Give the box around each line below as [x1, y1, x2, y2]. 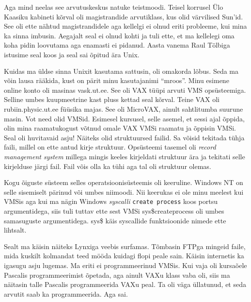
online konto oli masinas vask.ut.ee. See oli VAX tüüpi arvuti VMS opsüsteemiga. [4, 84, 246, 95]
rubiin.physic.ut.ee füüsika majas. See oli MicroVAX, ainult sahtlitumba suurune [4, 103, 243, 114]
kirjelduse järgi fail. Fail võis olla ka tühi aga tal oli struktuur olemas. [4, 161, 211, 171]
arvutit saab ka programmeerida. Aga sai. [4, 288, 128, 299]
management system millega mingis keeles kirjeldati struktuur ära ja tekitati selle [4, 151, 245, 161]
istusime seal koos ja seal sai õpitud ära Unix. [4, 49, 140, 59]
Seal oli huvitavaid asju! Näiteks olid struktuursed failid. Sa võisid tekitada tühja [4, 132, 245, 142]
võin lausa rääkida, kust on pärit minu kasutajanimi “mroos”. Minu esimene [4, 75, 229, 85]
